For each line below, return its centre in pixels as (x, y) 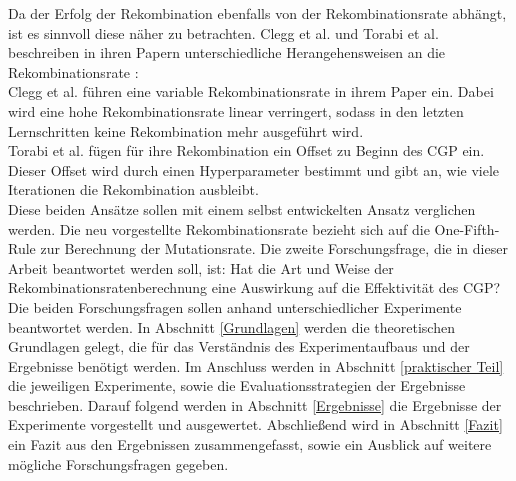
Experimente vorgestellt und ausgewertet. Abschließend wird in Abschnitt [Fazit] (255, 424)
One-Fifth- (467, 228)
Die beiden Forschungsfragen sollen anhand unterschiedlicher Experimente (235, 306)
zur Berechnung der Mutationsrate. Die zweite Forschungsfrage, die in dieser (274, 248)
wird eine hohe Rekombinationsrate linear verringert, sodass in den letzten (236, 110)
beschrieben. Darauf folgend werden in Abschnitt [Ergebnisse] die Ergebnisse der (255, 404)
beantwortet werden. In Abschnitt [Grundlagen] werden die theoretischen (231, 326)
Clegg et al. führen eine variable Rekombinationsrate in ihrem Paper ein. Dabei (251, 91)
